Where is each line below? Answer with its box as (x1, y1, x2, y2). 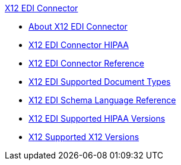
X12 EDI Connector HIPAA (28, 40, 129, 50)
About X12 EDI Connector (28, 21, 128, 31)
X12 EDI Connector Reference (28, 58, 144, 68)
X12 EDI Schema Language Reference (28, 95, 176, 105)
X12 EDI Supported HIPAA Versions (28, 113, 166, 123)
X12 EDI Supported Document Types (28, 77, 171, 87)
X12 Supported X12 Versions (28, 132, 139, 142)
